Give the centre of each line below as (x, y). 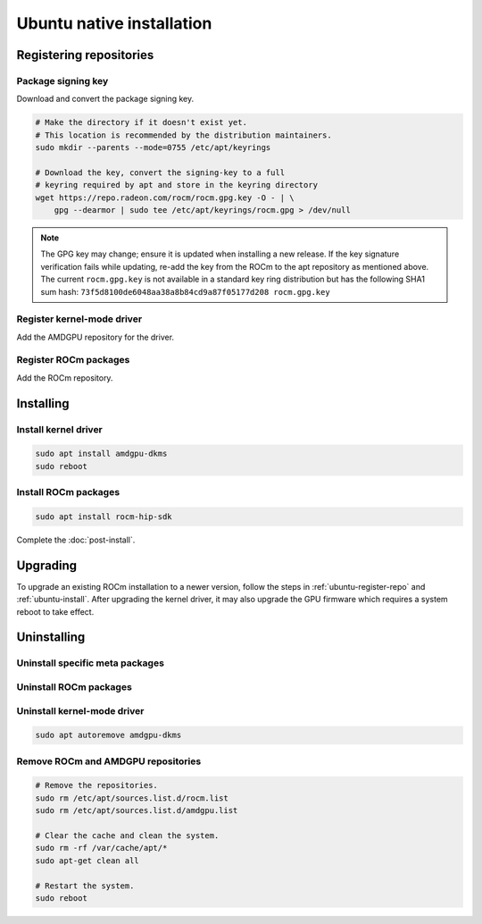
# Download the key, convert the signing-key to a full (160, 172)
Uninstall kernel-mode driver (80, 710)
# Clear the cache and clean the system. (127, 836)
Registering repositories (85, 55)
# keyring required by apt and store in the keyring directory (177, 185)
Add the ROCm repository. (65, 378)
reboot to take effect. (55, 611)
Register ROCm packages (73, 360)
